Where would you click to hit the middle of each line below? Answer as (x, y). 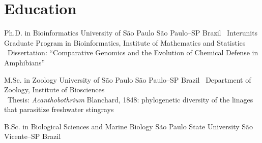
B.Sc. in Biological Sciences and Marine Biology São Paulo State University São (129, 126)
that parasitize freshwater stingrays (59, 109)
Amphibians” (25, 62)
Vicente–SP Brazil (33, 136)
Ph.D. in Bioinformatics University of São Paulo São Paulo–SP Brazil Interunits (131, 33)
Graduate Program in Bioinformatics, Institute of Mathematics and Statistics (125, 42)
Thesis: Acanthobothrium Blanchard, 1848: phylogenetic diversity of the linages (130, 99)
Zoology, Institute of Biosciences (54, 90)
